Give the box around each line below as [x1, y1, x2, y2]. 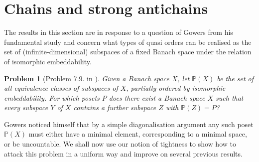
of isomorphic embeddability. [4, 56, 92, 66]
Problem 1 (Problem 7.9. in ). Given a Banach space [4, 73, 169, 83]
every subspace [4, 102, 48, 113]
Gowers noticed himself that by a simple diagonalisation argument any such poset [4, 119, 254, 129]
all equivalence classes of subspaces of [4, 83, 118, 93]
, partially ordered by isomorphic [126, 83, 226, 93]
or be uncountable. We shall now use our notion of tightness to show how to [4, 139, 236, 149]
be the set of [217, 73, 254, 83]
